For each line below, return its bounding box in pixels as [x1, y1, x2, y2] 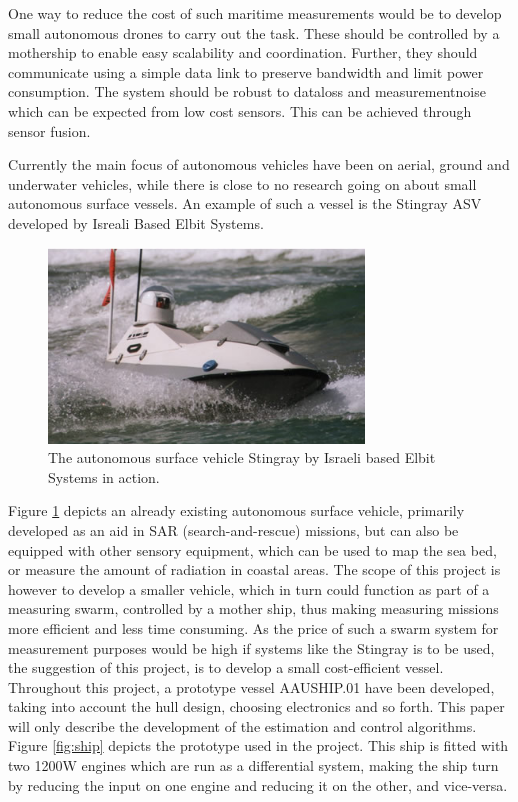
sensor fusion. [8, 120, 91, 141]
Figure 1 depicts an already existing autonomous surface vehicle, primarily [8, 500, 465, 521]
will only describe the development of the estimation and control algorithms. [8, 715, 477, 736]
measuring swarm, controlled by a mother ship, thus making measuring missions [8, 598, 499, 619]
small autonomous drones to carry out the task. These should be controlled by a [8, 22, 500, 43]
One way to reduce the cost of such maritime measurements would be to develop [8, 3, 502, 23]
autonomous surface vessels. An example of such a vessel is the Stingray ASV [8, 193, 482, 214]
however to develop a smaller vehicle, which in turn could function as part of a [8, 578, 490, 599]
